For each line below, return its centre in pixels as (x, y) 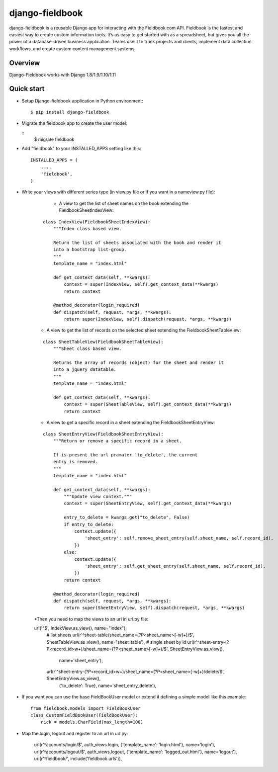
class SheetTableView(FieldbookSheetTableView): (103, 342)
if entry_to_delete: (89, 524)
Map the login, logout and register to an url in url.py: (75, 733)
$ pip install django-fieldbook (70, 112)
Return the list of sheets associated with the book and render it (137, 243)
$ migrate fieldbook (54, 140)
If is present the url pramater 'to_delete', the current (125, 455)
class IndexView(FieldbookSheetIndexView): (97, 222)
